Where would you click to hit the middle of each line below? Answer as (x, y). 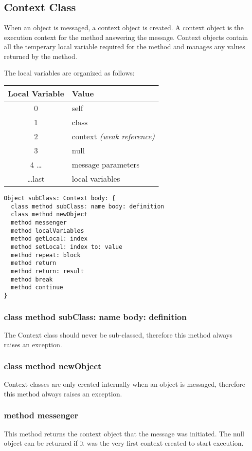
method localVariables (47, 231)
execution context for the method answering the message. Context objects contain (126, 37)
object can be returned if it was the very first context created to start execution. (124, 443)
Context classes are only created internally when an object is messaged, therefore (125, 384)
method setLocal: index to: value (67, 247)
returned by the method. (41, 56)
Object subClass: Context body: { (60, 198)
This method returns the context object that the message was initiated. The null (124, 433)
